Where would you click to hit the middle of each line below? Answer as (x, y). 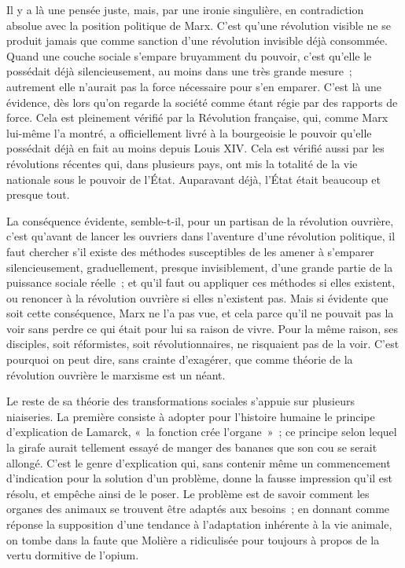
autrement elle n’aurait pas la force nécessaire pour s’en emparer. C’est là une (194, 86)
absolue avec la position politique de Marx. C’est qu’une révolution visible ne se (199, 25)
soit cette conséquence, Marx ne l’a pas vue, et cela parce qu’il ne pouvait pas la (200, 313)
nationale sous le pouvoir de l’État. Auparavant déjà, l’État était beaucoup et (193, 179)
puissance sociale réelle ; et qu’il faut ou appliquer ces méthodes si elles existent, (201, 282)
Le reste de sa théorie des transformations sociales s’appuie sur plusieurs (181, 401)
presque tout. (38, 194)
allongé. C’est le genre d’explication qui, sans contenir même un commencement (199, 462)
